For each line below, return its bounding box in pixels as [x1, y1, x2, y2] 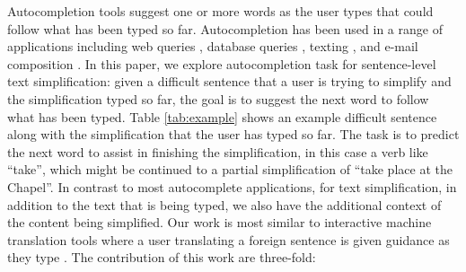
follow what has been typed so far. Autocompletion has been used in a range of [7, 19, 443, 38]
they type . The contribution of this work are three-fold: [7, 248, 316, 267]
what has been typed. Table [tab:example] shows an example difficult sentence [7, 107, 437, 126]
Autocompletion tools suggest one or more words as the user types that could [7, 2, 434, 20]
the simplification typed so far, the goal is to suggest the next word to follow [7, 89, 429, 108]
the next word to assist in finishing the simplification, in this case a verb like [7, 142, 428, 161]
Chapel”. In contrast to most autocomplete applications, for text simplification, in [7, 177, 457, 196]
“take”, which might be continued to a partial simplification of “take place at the [7, 160, 453, 179]
